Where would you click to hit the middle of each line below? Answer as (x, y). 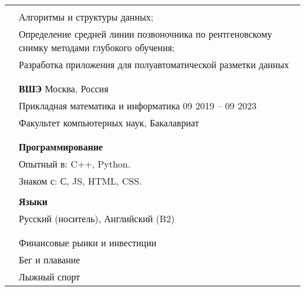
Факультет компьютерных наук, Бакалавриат (109, 123)
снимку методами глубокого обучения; (97, 47)
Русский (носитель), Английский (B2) (97, 218)
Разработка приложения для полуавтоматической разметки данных (154, 64)
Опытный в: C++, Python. (75, 164)
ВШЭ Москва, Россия (64, 88)
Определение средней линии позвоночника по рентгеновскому (145, 34)
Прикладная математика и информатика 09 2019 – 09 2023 (138, 106)
